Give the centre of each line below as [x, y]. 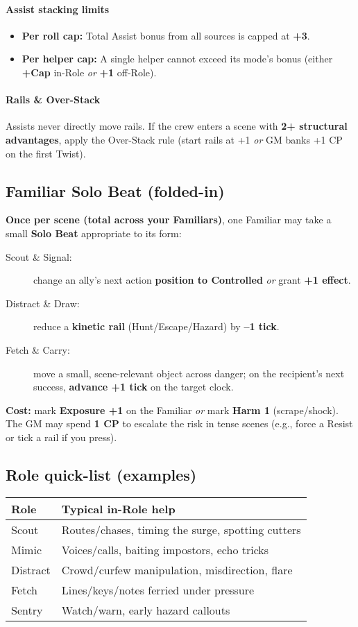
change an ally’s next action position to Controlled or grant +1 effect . [192, 280]
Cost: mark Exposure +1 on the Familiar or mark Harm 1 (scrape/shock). [172, 410]
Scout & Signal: [39, 256]
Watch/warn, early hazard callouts [146, 610]
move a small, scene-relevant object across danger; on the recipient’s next [189, 373]
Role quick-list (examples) [101, 474]
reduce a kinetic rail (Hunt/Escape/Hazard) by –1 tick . [156, 326]
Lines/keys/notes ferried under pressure [158, 590]
